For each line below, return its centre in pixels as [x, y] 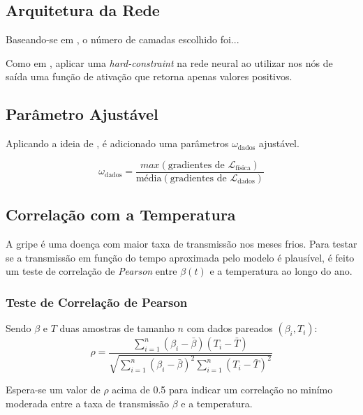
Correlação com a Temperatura [121, 214]
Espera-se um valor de [53, 390]
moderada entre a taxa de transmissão [88, 403]
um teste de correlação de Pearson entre [91, 271]
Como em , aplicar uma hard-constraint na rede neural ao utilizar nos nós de [169, 62]
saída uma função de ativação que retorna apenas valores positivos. [149, 76]
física [243, 168]
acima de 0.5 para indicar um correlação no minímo [222, 390]
